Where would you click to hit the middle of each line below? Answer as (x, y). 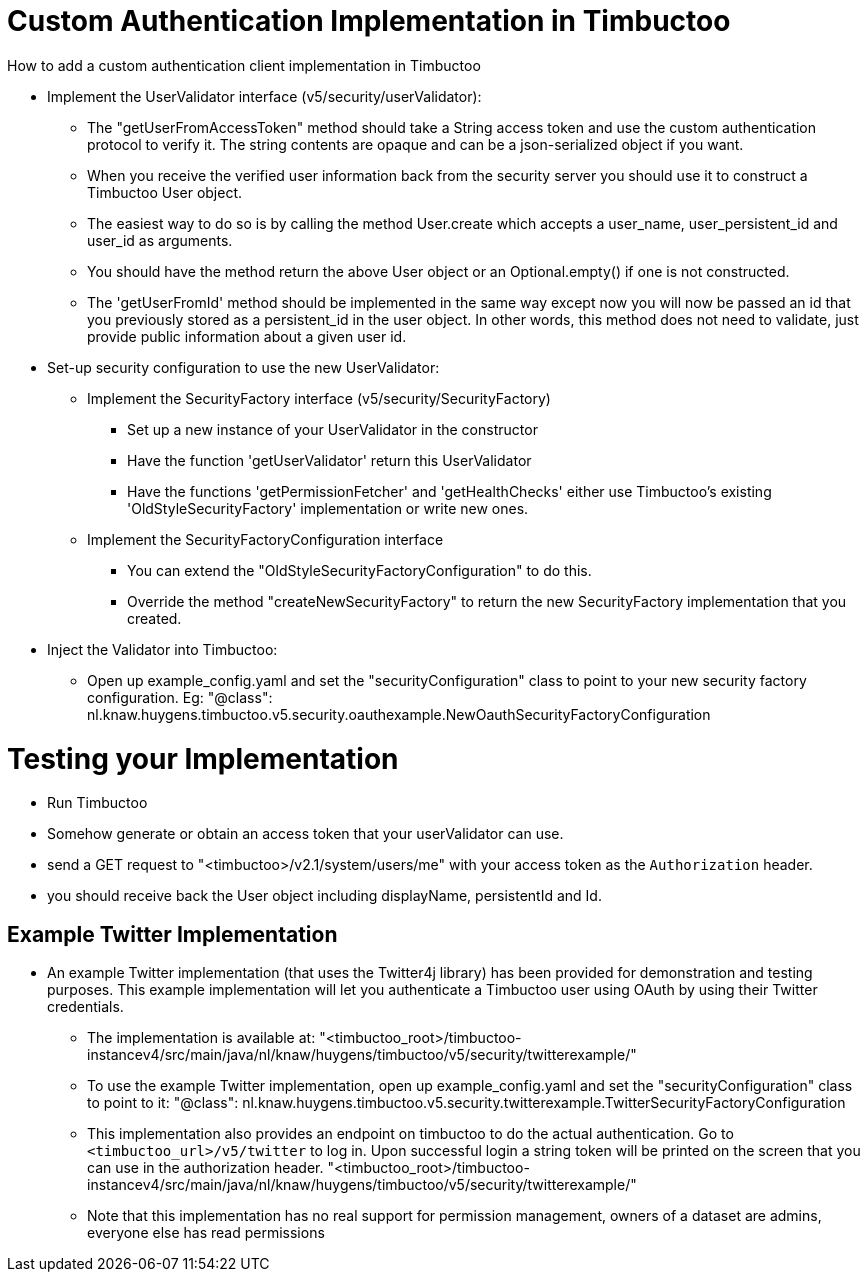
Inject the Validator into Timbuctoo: (162, 649)
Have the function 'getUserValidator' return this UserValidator (329, 460)
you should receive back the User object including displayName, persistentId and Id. (324, 896)
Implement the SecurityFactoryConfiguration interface (265, 539)
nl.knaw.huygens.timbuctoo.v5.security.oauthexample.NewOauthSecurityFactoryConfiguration (399, 714)
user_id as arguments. (160, 240)
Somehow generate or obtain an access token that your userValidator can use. (305, 834)
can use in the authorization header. (205, 1168)
